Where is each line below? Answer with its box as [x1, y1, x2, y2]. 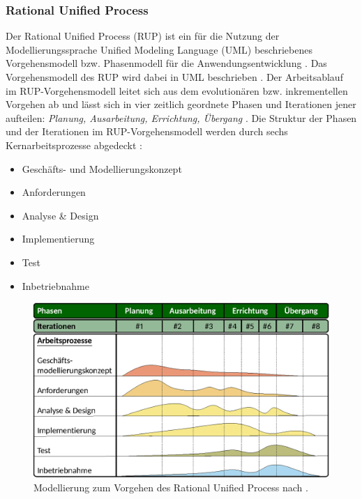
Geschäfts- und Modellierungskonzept [22, 161, 182, 176]
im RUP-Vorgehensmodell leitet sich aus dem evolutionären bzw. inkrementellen [6, 83, 348, 98]
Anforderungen [22, 185, 86, 199]
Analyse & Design [22, 208, 99, 222]
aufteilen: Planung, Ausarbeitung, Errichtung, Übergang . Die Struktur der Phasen [6, 110, 357, 125]
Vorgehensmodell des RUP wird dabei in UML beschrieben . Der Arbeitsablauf [6, 70, 343, 84]
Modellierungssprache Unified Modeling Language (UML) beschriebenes [6, 42, 312, 56]
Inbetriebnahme [22, 278, 89, 293]
